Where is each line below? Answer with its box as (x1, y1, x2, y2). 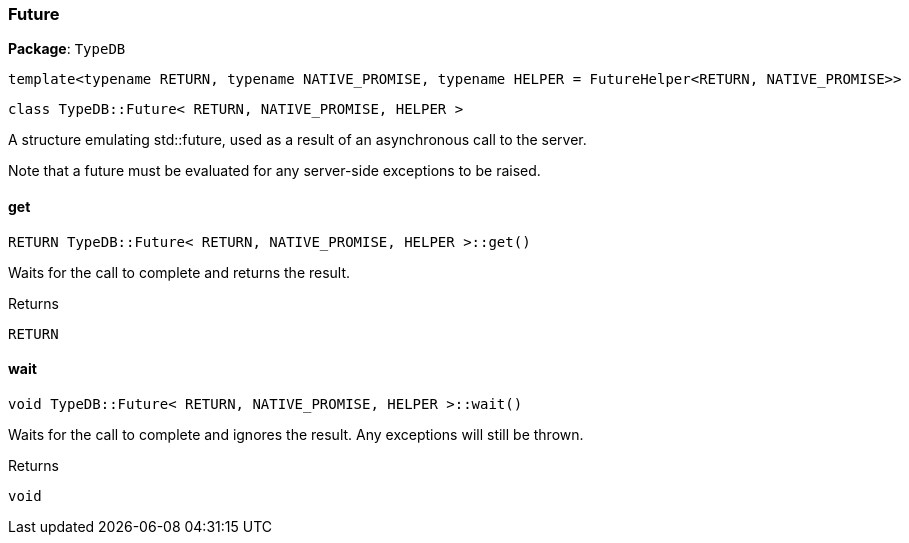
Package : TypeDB (8, 40, 126, 58)
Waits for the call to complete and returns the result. (8, 263, 351, 281)
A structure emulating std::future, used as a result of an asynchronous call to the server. (8, 131, 587, 149)
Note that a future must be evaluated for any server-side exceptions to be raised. (8, 162, 541, 180)
